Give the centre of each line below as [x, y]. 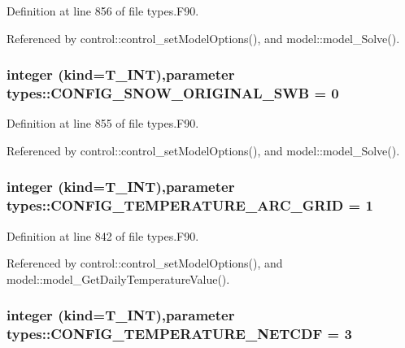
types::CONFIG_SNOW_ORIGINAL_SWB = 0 [173, 93]
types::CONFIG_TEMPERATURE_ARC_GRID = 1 [190, 205]
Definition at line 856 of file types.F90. [103, 11]
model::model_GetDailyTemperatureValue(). [118, 278]
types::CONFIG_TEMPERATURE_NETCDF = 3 [179, 334]
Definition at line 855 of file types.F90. [103, 123]
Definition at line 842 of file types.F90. [103, 235]
